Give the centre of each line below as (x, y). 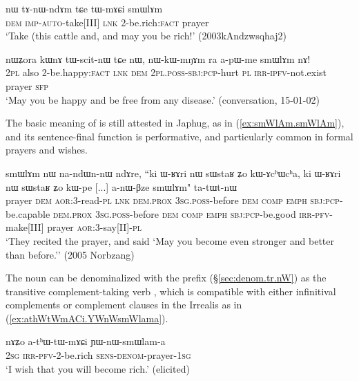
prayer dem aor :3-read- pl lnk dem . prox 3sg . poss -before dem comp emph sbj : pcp (173, 200)
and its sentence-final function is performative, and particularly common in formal (179, 136)
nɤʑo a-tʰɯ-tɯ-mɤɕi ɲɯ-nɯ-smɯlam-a (86, 341)
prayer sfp (27, 85)
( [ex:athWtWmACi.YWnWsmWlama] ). (87, 318)
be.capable (28, 213)
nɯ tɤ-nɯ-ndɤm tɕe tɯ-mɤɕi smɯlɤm (84, 8)
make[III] (25, 227)
